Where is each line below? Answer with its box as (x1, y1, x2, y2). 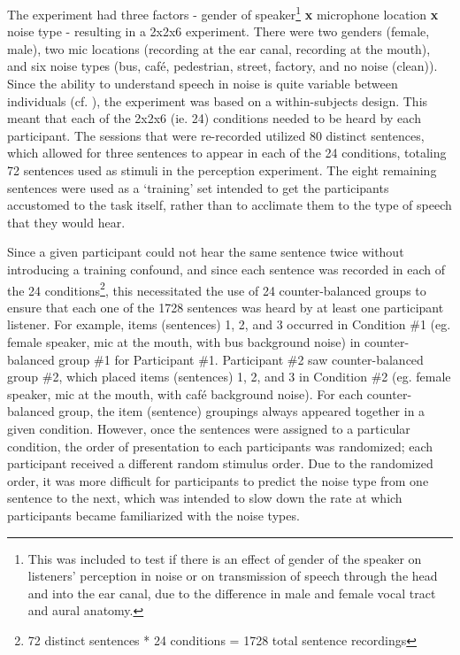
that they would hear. (7, 212, 126, 231)
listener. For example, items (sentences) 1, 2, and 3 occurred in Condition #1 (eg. (7, 315, 451, 334)
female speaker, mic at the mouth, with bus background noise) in (7, 333, 361, 351)
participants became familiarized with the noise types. (7, 505, 300, 524)
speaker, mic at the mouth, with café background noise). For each (7, 384, 364, 403)
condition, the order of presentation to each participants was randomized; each (7, 436, 433, 455)
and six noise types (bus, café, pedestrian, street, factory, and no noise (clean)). (7, 57, 438, 75)
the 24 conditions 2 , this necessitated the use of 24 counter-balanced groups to (7, 278, 426, 299)
